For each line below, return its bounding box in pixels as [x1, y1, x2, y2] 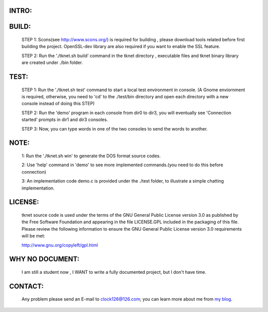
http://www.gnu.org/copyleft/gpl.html [21, 242, 98, 248]
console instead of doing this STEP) [21, 101, 95, 107]
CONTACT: [9, 282, 44, 290]
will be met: [21, 233, 46, 239]
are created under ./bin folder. [21, 60, 83, 65]
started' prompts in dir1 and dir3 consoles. [21, 117, 108, 123]
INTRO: [9, 6, 32, 15]
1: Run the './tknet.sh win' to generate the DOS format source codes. [21, 153, 161, 159]
